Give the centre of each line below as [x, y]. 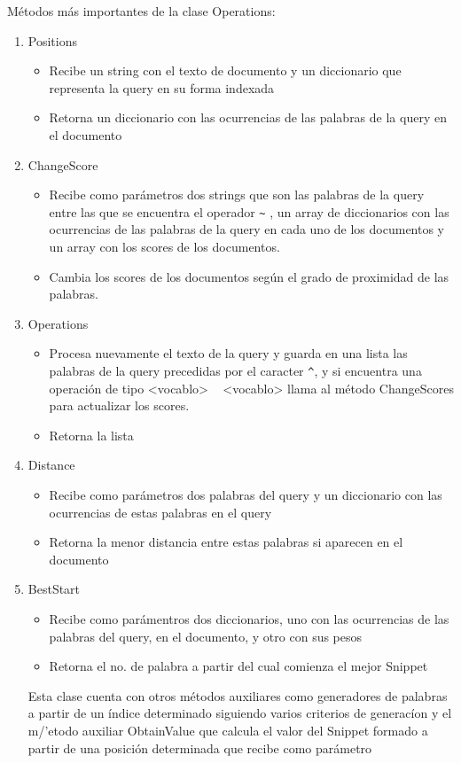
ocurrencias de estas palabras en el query [160, 512]
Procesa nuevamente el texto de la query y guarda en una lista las [228, 353]
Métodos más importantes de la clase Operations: [141, 11]
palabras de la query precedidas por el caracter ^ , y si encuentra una [235, 370]
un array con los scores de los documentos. [164, 246]
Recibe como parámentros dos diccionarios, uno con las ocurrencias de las [249, 618]
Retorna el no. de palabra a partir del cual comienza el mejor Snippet [238, 666]
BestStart [54, 589]
